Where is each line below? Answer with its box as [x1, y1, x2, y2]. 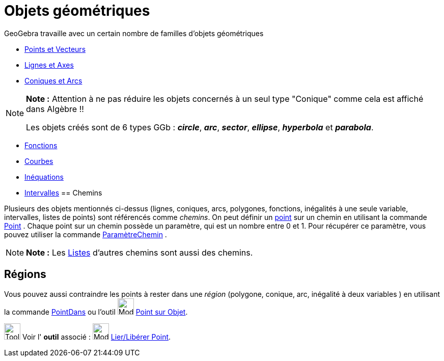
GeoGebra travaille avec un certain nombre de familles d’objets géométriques [4, 29, 264, 38]
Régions [4, 268, 46, 281]
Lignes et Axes [24, 60, 74, 69]
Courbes [24, 156, 53, 165]
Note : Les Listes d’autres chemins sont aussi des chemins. [26, 247, 253, 258]
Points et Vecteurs [24, 44, 86, 53]
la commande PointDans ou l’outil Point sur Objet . [4, 307, 188, 316]
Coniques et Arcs [24, 76, 82, 85]
